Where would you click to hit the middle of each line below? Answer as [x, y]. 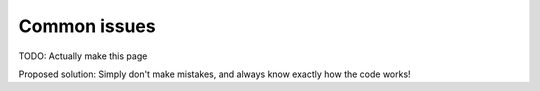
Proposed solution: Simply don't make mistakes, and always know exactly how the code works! [214, 74]
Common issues [87, 26]
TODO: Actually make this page [83, 56]
